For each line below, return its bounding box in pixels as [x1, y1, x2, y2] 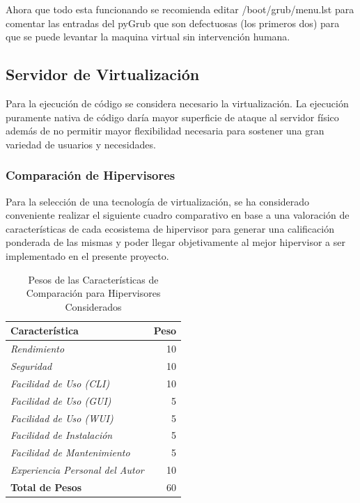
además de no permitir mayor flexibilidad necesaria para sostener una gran [6, 123, 324, 138]
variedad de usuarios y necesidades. [6, 137, 156, 151]
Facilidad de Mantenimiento [10, 445, 130, 460]
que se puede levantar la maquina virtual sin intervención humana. [6, 29, 290, 44]
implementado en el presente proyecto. [6, 248, 169, 263]
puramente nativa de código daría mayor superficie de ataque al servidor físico [6, 109, 339, 124]
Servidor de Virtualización [6, 63, 200, 85]
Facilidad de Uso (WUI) [10, 410, 114, 425]
